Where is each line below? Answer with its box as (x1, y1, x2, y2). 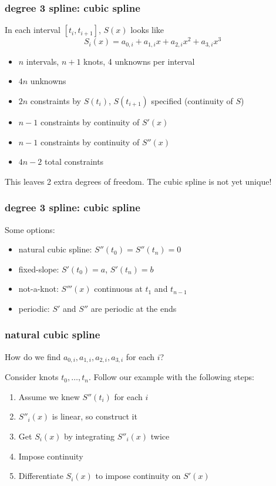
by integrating (64, 430, 115, 442)
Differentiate (18, 470, 63, 482)
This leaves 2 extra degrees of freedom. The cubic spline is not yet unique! (5, 175, 272, 187)
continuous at (94, 282, 143, 295)
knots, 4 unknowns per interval (83, 55, 195, 67)
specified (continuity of (151, 94, 233, 106)
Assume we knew (18, 390, 80, 402)
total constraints (44, 155, 104, 168)
